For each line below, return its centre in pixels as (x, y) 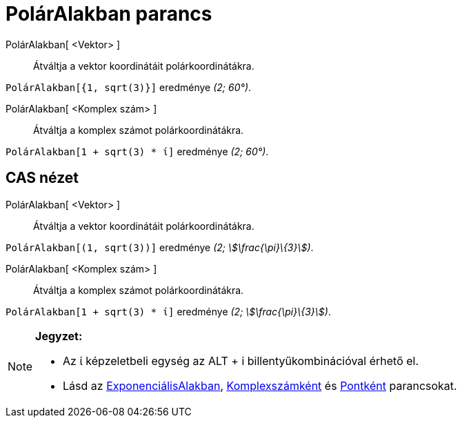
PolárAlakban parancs (109, 14)
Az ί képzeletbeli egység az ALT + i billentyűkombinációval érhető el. (241, 361)
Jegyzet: (59, 336)
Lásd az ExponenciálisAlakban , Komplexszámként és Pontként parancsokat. (260, 385)
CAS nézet (42, 178)
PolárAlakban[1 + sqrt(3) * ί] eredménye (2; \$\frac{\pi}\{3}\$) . (168, 311)
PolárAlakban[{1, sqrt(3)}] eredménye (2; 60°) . (129, 87)
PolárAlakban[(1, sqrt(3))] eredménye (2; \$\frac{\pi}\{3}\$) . (160, 247)
